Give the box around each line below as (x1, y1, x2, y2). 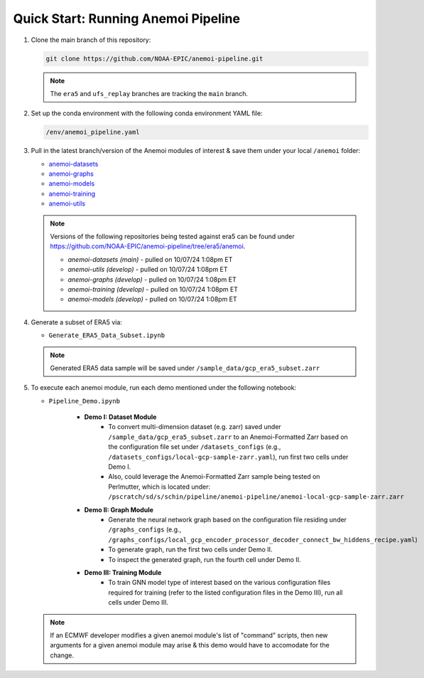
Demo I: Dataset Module (84, 413, 157, 421)
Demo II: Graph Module (84, 505, 154, 514)
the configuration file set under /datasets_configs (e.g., (108, 443, 281, 451)
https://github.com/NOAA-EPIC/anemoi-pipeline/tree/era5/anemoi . (50, 242, 246, 250)
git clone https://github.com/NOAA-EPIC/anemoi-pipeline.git (45, 54, 263, 63)
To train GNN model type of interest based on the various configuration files (108, 578, 331, 587)
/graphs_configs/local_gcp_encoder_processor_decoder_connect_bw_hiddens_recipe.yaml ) (108, 535, 418, 544)
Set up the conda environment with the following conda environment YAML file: (31, 109, 263, 117)
